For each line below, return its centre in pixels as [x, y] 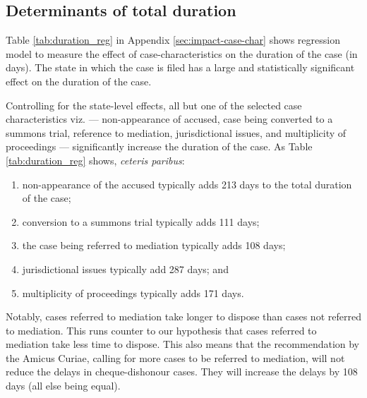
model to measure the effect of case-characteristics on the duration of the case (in [182, 53]
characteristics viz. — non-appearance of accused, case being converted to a [169, 119]
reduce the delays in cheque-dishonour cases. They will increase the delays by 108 [182, 372]
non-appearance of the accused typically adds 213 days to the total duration [187, 184]
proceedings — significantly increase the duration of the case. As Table [159, 146]
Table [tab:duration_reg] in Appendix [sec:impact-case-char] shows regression [173, 40]
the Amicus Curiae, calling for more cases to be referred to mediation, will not [175, 357]
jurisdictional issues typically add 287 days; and [125, 269]
